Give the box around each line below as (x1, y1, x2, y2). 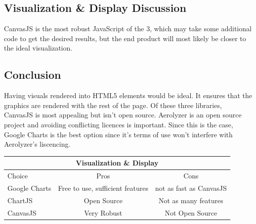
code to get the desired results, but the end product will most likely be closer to (4, 33, 246, 43)
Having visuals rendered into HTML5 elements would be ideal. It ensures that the (4, 90, 252, 101)
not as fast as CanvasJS (155, 182, 227, 193)
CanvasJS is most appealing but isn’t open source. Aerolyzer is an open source (4, 110, 242, 120)
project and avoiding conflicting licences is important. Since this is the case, (4, 119, 233, 129)
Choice (7, 170, 28, 181)
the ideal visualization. (4, 43, 73, 53)
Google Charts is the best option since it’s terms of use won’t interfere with (4, 129, 233, 139)
